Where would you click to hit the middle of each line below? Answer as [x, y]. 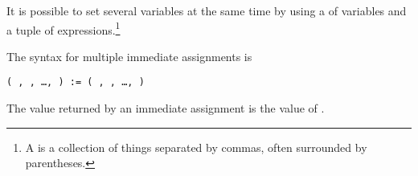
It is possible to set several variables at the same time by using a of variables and [207, 10]
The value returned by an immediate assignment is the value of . [166, 108]
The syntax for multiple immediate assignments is [129, 56]
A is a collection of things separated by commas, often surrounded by [196, 147]
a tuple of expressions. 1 [64, 28]
